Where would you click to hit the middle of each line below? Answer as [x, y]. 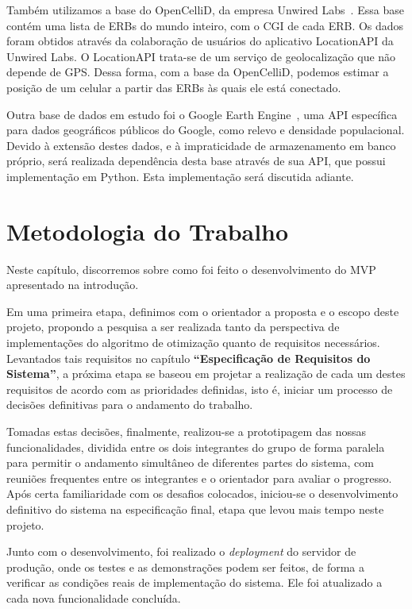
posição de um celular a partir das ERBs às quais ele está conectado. [174, 87]
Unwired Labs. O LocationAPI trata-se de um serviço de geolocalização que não [201, 56]
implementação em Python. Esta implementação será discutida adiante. [180, 176]
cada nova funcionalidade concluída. [94, 597]
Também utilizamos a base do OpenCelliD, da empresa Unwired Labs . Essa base [205, 10]
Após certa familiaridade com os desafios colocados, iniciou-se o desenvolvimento [202, 493]
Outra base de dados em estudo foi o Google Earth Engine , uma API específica [202, 114]
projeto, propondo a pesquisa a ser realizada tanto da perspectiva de [173, 327]
